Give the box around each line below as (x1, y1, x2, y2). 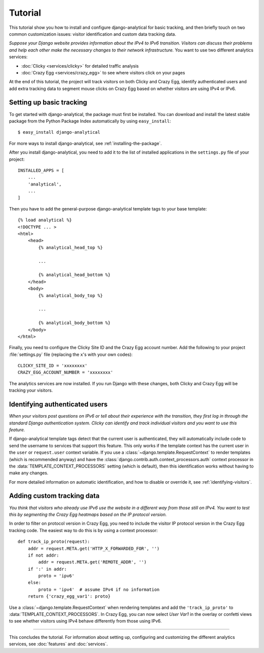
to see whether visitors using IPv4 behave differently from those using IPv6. (9, 618, 162, 624)
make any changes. (9, 470, 48, 476)
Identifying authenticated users (9, 400, 108, 409)
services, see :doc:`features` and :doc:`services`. (9, 641, 108, 647)
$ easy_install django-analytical (18, 130, 100, 135)
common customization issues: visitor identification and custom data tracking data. (9, 31, 176, 37)
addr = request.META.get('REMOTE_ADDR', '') (38, 560, 147, 565)
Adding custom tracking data (9, 492, 100, 500)
